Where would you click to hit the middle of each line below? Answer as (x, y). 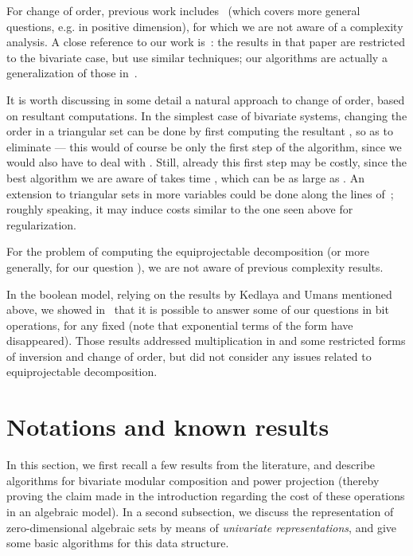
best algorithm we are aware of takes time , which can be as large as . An (185, 177)
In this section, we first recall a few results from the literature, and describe (191, 465)
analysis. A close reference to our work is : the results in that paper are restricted (206, 42)
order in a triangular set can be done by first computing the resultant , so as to (200, 131)
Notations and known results (168, 427)
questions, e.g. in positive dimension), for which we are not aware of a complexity (205, 26)
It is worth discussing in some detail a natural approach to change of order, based (206, 99)
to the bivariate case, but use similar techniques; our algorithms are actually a (197, 57)
